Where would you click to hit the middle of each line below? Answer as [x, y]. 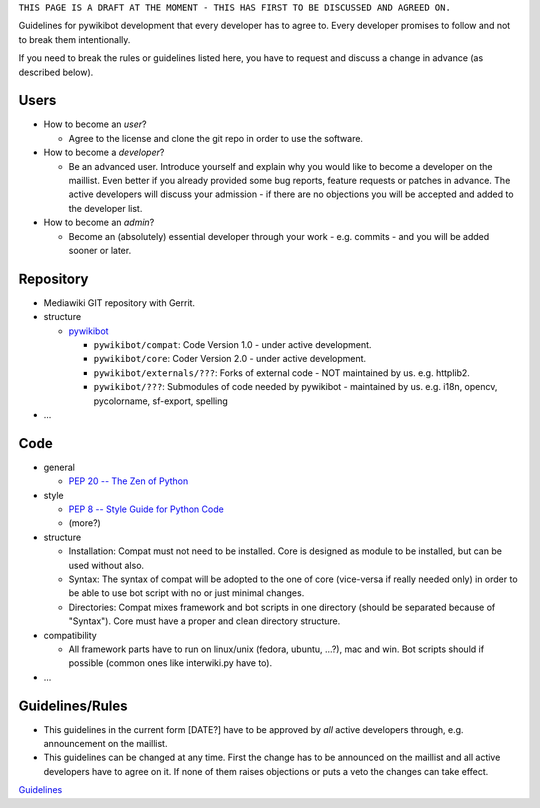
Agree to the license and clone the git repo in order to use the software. [216, 138]
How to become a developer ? [104, 152]
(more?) [85, 523]
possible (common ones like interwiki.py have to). [170, 663]
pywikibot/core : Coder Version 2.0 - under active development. [230, 359]
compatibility [70, 635]
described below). [56, 72]
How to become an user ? [95, 124]
